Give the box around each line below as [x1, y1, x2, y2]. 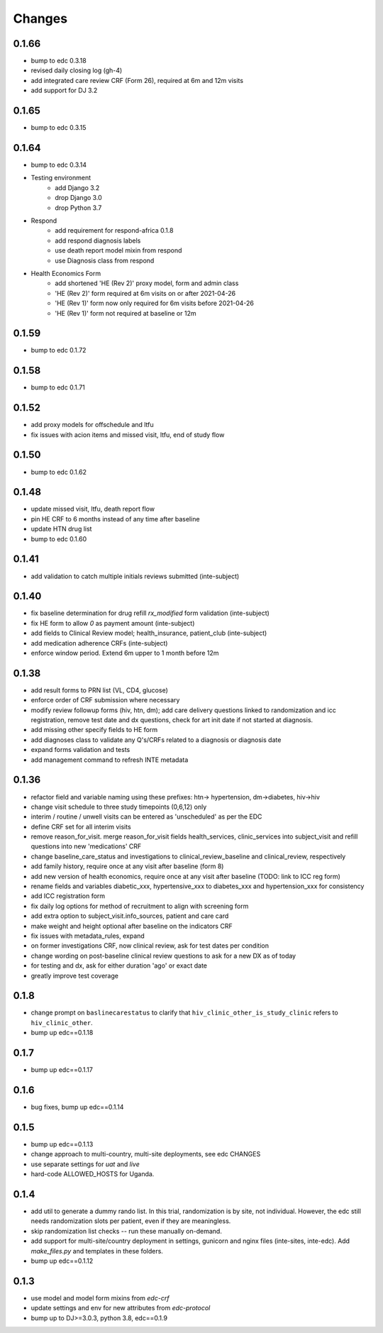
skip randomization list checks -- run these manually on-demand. [30, 1227, 223, 1235]
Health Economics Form [30, 269, 101, 277]
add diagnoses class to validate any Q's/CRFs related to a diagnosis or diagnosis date [30, 735, 282, 744]
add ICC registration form [30, 892, 106, 900]
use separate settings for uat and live [30, 1160, 140, 1168]
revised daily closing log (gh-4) [30, 66, 123, 74]
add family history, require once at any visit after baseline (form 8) [30, 862, 224, 870]
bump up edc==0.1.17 [30, 1066, 94, 1074]
